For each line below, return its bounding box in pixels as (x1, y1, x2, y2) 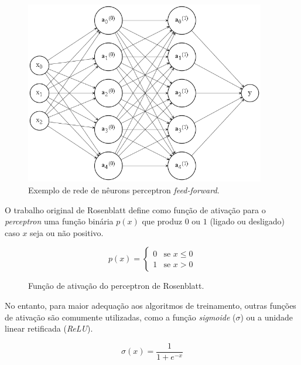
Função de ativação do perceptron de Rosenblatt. (28, 279, 204, 292)
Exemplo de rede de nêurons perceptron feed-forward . (28, 183, 220, 196)
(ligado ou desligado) (210, 215, 285, 227)
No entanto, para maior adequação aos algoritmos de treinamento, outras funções (5, 299, 296, 311)
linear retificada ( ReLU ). (5, 322, 93, 335)
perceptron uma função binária (5, 215, 114, 227)
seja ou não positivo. (30, 226, 104, 238)
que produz (142, 215, 182, 227)
